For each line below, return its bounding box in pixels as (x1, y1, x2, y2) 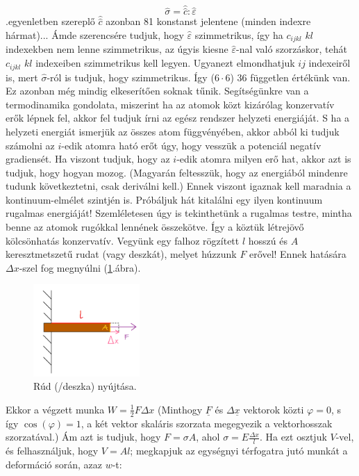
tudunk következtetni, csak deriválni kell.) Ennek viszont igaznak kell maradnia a (6, 179, 351, 193)
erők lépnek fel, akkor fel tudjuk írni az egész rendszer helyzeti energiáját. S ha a (6, 110, 350, 125)
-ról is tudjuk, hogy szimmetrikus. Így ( (47, 69, 215, 84)
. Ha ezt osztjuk (259, 429, 327, 444)
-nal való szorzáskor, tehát (235, 42, 348, 56)
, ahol (196, 429, 220, 444)
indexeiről (308, 56, 351, 70)
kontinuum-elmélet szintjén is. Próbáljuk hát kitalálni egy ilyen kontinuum (6, 192, 323, 206)
